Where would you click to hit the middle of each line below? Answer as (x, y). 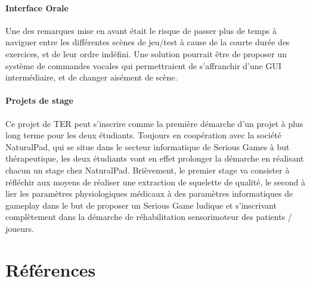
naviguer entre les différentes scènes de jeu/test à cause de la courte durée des (148, 42)
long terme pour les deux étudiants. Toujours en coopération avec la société (143, 135)
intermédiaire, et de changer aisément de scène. (92, 77)
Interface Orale (37, 7)
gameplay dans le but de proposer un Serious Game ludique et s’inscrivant (141, 205)
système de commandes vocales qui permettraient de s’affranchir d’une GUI (143, 65)
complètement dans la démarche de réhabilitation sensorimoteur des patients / (149, 217)
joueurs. (20, 228)
